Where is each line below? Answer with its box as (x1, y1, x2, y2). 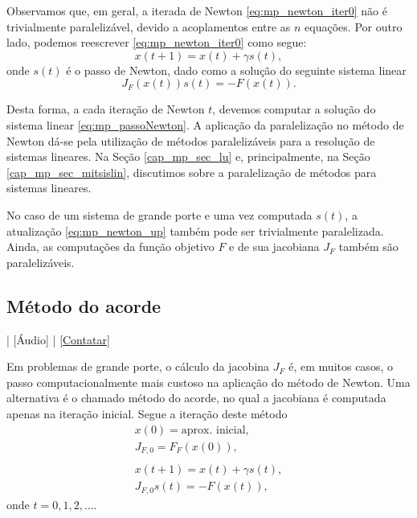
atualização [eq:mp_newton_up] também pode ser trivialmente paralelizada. (6, 222, 384, 239)
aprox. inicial (181, 424, 246, 436)
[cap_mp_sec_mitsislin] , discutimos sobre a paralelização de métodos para (6, 163, 377, 180)
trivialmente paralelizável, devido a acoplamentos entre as (6, 18, 291, 35)
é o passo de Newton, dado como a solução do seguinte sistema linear (66, 61, 407, 78)
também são (338, 238, 399, 255)
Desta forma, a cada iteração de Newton (6, 101, 205, 117)
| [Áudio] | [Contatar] (6, 331, 110, 347)
